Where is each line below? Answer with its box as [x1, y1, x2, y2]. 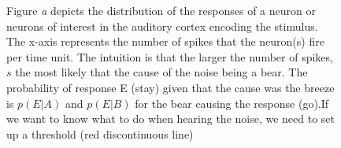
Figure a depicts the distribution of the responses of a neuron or [6, 2, 316, 18]
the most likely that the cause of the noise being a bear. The [15, 64, 308, 80]
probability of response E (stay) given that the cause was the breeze [6, 79, 335, 95]
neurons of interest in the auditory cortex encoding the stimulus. [6, 17, 318, 34]
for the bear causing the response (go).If [135, 94, 329, 111]
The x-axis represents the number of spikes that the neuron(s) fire [6, 33, 324, 50]
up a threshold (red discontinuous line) [6, 125, 194, 142]
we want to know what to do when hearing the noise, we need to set [6, 110, 335, 127]
